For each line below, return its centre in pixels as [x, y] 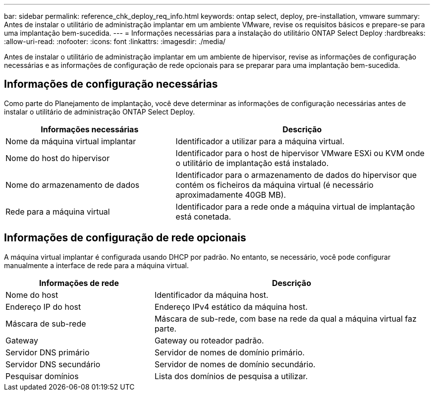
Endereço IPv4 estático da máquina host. [231, 307]
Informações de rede [79, 283]
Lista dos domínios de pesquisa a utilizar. [231, 376]
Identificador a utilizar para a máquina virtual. [260, 141]
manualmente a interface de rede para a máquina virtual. [96, 265]
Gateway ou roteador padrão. [209, 340]
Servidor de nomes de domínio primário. [229, 352]
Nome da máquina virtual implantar [71, 141]
